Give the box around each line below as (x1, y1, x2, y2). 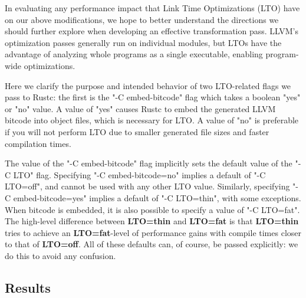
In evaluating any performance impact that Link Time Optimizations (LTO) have (5, 2, 300, 14)
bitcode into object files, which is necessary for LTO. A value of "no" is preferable (5, 114, 299, 126)
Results (5, 278, 51, 296)
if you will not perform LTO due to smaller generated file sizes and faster (5, 125, 269, 137)
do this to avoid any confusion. (5, 249, 116, 261)
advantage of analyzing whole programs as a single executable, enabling (5, 48, 263, 60)
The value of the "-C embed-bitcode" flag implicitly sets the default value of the (5, 157, 292, 169)
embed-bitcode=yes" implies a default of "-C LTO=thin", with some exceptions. (13, 191, 301, 204)
